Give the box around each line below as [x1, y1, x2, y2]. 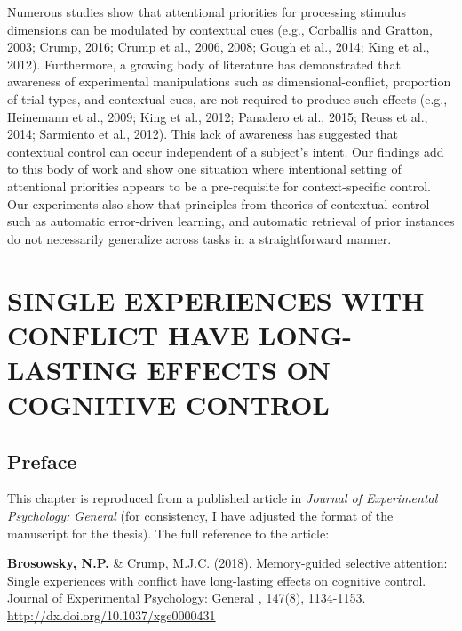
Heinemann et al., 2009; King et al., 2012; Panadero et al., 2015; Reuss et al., [7, 107, 428, 125]
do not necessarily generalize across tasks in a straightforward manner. [7, 229, 392, 247]
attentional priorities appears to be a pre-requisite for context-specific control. [7, 176, 431, 195]
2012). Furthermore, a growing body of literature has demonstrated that [7, 54, 401, 73]
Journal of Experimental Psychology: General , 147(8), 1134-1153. [7, 588, 366, 607]
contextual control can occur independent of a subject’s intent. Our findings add [7, 142, 444, 160]
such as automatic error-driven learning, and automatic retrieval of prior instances [7, 212, 455, 231]
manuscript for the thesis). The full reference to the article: [7, 523, 330, 542]
